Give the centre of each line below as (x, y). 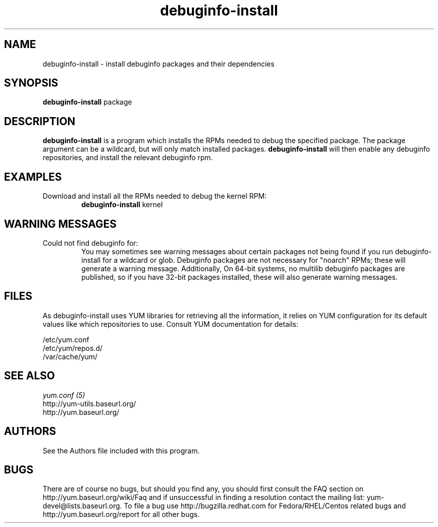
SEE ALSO (29, 376)
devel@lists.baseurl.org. (82, 506)
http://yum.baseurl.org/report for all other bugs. (121, 514)
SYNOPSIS (31, 83)
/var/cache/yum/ (70, 356)
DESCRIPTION (40, 121)
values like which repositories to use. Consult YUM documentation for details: (170, 324)
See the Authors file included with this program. (121, 450)
